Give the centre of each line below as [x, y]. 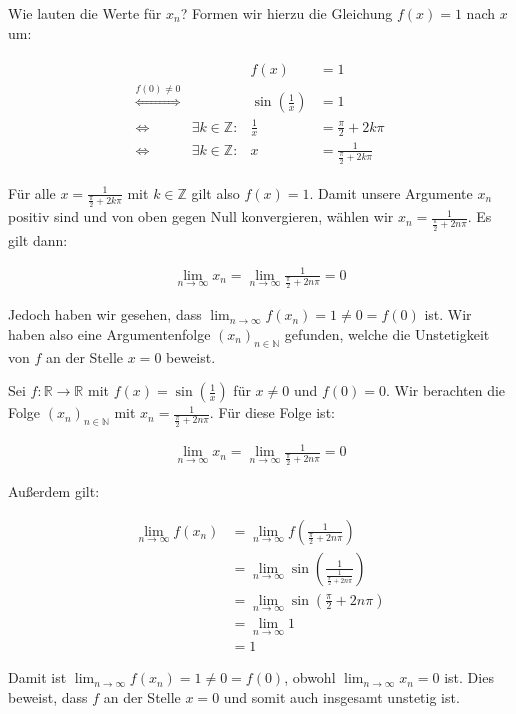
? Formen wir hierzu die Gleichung [286, 13]
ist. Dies [469, 677]
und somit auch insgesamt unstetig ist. [341, 696]
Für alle [32, 192]
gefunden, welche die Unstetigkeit [387, 333]
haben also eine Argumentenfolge [109, 333]
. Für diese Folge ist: [272, 412]
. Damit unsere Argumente [391, 192]
